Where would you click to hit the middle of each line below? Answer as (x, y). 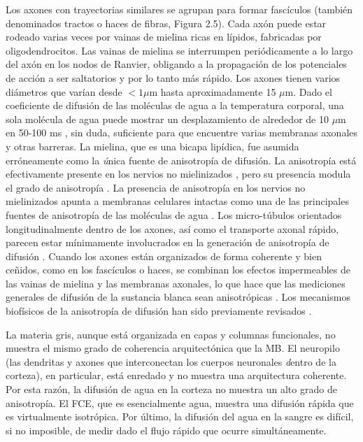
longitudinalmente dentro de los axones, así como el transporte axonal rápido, (172, 228)
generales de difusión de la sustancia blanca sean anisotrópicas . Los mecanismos (178, 297)
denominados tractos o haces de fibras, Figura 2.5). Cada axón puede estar (166, 23)
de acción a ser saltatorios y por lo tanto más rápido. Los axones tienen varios (173, 77)
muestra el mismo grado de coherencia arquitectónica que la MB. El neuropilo (173, 348)
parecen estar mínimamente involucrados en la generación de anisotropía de (168, 242)
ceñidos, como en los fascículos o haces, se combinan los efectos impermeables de (178, 270)
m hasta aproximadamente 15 (213, 91)
